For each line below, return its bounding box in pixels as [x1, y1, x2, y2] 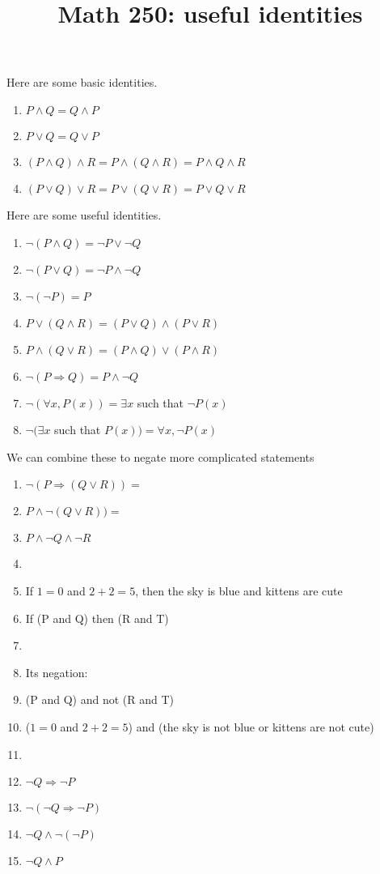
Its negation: [25, 663, 88, 680]
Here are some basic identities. [6, 74, 158, 91]
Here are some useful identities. [6, 206, 162, 223]
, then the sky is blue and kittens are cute [135, 582, 343, 599]
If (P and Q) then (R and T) [25, 609, 169, 626]
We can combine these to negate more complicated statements [6, 448, 315, 465]
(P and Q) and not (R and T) [25, 691, 174, 708]
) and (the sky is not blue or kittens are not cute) [128, 718, 374, 735]
